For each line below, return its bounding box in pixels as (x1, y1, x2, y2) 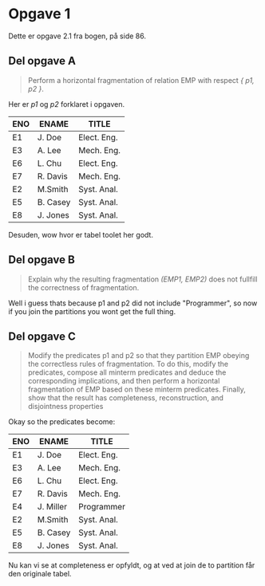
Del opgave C (8, 329, 76, 343)
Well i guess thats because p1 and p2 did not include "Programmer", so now (8, 298, 258, 308)
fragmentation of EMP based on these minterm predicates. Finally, (27, 384, 246, 395)
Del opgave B (8, 253, 76, 267)
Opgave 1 (8, 5, 71, 23)
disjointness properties (27, 402, 104, 411)
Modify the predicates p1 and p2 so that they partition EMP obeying (27, 351, 250, 360)
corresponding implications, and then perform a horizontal (27, 376, 220, 386)
